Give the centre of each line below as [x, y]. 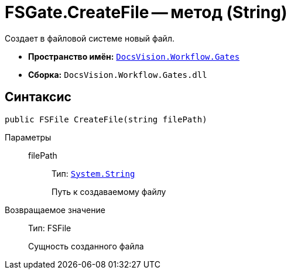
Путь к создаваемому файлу [109, 191]
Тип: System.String [93, 173]
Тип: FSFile [50, 228]
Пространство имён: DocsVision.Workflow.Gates [134, 56]
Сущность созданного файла [86, 246]
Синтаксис [38, 97]
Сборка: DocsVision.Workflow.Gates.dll [118, 74]
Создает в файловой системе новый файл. [90, 38]
